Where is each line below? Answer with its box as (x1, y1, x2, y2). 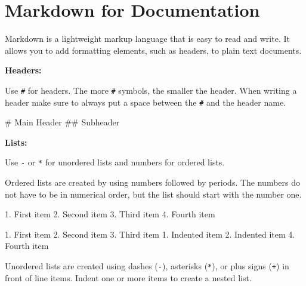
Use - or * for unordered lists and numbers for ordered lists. (5, 156, 225, 168)
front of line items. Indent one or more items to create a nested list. (5, 271, 252, 284)
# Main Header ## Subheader (5, 116, 120, 128)
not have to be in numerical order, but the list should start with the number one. (5, 187, 302, 200)
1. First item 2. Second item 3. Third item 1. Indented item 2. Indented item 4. (5, 227, 295, 240)
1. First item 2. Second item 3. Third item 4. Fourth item (5, 208, 215, 220)
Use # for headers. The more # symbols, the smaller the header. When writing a (5, 84, 297, 96)
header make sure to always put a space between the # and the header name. (5, 96, 286, 108)
